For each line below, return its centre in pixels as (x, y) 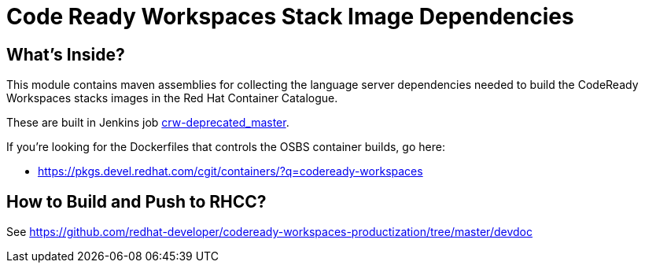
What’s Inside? (66, 54)
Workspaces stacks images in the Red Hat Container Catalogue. (172, 98)
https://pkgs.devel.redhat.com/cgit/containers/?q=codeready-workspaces (230, 171)
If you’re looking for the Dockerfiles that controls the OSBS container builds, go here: (226, 147)
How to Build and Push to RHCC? (136, 201)
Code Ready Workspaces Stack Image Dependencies (290, 17)
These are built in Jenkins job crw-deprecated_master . (148, 123)
